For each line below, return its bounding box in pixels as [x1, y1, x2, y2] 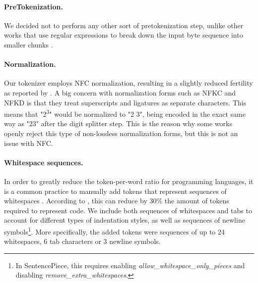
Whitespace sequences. [4, 157, 83, 167]
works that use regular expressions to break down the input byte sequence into [4, 30, 243, 40]
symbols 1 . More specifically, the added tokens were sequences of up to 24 [4, 225, 225, 236]
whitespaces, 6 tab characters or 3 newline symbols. [4, 236, 161, 246]
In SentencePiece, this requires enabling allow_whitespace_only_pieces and [15, 260, 245, 270]
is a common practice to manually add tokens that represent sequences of [4, 186, 227, 196]
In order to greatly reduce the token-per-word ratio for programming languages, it [4, 176, 254, 186]
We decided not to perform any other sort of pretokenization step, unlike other [4, 20, 244, 30]
